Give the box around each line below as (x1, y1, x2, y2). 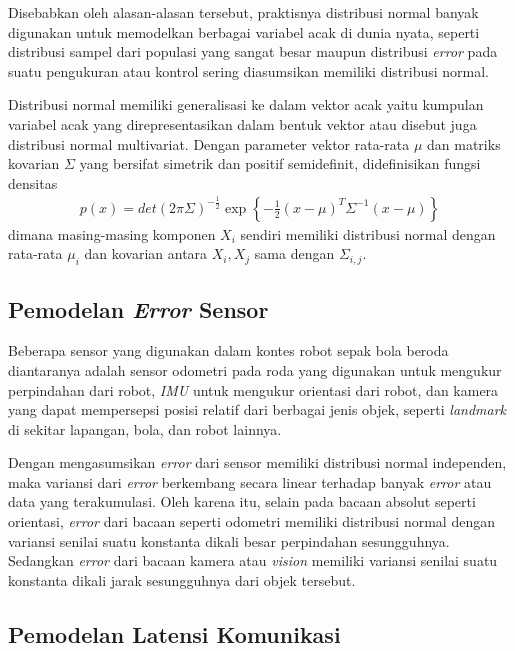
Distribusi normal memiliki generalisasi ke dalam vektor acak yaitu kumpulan (8, 94, 484, 115)
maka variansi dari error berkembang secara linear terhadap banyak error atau (8, 471, 492, 492)
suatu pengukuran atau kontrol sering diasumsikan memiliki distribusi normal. (8, 60, 490, 81)
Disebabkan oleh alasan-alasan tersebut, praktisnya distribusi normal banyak (8, 2, 479, 22)
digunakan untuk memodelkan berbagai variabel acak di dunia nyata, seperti (8, 21, 480, 42)
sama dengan (254, 243, 335, 264)
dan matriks (427, 133, 501, 154)
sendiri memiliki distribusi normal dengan (240, 223, 496, 244)
